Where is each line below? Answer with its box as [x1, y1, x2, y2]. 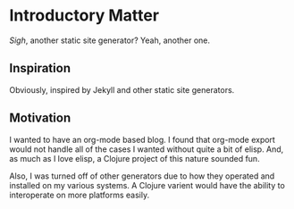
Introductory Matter [9, 5, 159, 26]
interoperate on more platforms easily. [9, 189, 150, 200]
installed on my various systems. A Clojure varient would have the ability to [9, 180, 286, 190]
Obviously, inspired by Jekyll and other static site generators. [9, 84, 235, 95]
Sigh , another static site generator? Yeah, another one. [9, 35, 211, 46]
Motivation [9, 111, 71, 126]
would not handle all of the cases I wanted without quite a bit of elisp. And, [9, 144, 284, 155]
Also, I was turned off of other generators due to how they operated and [9, 171, 275, 181]
